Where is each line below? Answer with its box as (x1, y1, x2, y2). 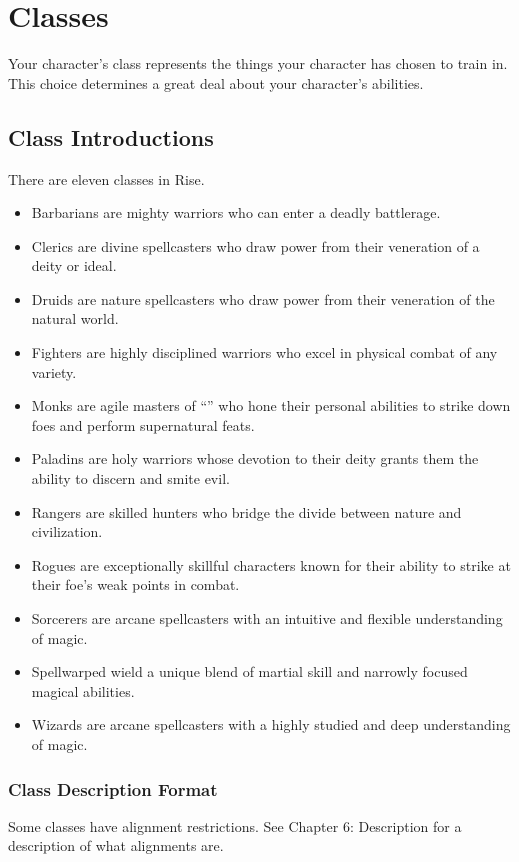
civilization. (31, 521, 103, 542)
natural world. (31, 308, 119, 329)
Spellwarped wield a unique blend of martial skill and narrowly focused (31, 661, 468, 682)
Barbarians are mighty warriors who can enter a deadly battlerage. (31, 202, 441, 223)
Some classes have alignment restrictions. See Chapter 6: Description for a (8, 815, 462, 836)
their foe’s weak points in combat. (31, 574, 240, 595)
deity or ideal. (31, 255, 117, 276)
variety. (31, 361, 77, 382)
